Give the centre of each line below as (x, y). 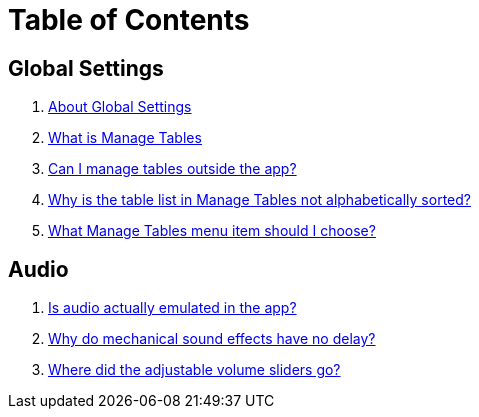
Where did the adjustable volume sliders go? (194, 370)
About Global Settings (120, 107)
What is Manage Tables (125, 138)
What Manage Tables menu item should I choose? (212, 231)
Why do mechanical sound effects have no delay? (212, 339)
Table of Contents (129, 20)
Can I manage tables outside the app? (172, 169)
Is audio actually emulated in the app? (172, 308)
